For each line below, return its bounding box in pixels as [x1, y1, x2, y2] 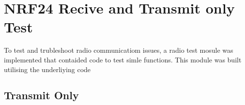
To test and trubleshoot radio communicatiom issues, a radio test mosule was [4, 45, 233, 55]
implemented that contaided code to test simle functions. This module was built [4, 54, 242, 64]
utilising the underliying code [4, 64, 91, 74]
